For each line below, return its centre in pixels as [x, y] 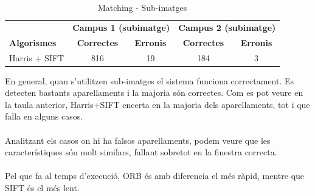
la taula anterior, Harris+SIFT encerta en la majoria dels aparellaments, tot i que [157, 104]
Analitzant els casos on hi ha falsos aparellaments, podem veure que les [138, 140]
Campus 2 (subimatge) [227, 27]
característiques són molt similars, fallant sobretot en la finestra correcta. [141, 152]
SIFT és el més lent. [42, 187]
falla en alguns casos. [44, 116]
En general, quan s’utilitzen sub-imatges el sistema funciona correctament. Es [150, 80]
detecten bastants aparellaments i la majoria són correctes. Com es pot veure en [154, 93]
